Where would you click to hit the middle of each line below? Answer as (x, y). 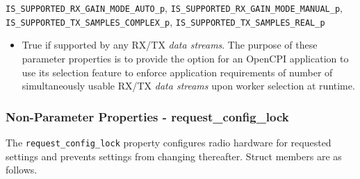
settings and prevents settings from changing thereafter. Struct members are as (174, 156)
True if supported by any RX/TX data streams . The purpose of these (170, 45)
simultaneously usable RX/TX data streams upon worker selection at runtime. (188, 86)
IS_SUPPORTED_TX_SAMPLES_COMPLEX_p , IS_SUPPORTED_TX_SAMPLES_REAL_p (165, 21)
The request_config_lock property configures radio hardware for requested (169, 142)
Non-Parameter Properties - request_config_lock (147, 116)
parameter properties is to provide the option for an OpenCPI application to (185, 58)
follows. (22, 170)
